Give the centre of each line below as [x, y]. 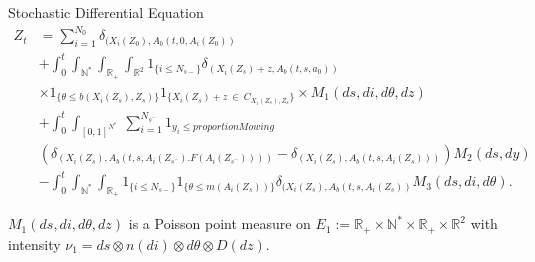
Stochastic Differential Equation [106, 12]
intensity [34, 243]
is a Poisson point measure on [219, 223]
